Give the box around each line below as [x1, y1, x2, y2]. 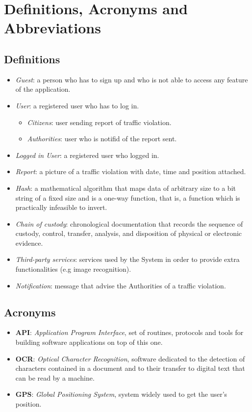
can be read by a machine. [15, 372, 95, 383]
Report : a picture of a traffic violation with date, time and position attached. [15, 166, 246, 177]
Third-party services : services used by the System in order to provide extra [15, 254, 240, 264]
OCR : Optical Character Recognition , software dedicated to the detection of [15, 353, 245, 363]
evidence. [15, 237, 43, 248]
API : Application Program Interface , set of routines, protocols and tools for [15, 327, 244, 337]
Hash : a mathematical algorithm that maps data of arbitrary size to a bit [15, 182, 236, 193]
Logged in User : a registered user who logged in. [15, 150, 159, 160]
